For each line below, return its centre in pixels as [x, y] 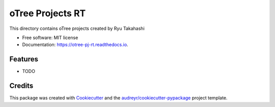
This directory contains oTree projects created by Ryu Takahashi [77, 28]
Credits [21, 86]
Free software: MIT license [50, 38]
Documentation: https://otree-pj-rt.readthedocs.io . [75, 45]
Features [24, 59]
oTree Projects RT [48, 13]
